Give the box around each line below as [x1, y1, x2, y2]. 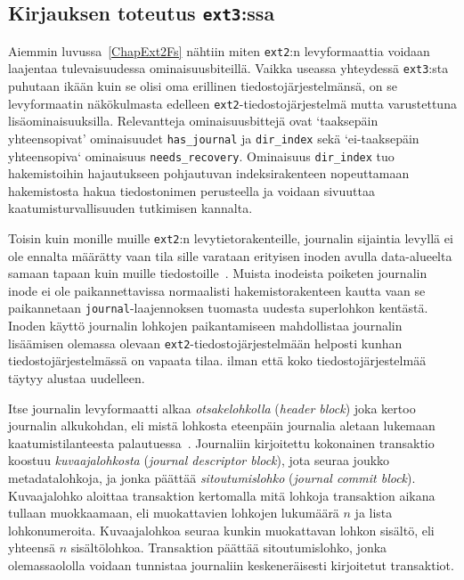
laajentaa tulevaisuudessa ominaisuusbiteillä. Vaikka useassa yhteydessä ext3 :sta [8, 59, 449, 78]
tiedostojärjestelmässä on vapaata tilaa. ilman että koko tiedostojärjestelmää [8, 351, 427, 370]
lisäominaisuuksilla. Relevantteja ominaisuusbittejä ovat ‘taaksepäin [8, 111, 379, 130]
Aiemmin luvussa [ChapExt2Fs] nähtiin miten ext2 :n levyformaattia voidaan [8, 41, 430, 60]
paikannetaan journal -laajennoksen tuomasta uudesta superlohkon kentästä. [8, 298, 428, 317]
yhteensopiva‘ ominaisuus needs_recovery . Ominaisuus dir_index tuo [8, 146, 395, 165]
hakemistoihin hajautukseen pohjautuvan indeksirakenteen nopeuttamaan [8, 164, 410, 183]
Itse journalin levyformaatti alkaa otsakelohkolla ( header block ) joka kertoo [8, 398, 416, 417]
